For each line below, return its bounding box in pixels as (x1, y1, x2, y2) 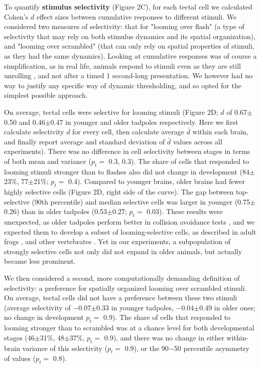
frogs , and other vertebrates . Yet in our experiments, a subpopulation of (4, 236, 230, 247)
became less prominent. (4, 256, 76, 266)
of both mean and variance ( (4, 155, 91, 166)
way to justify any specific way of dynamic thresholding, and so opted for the (4, 80, 241, 90)
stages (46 (4, 332, 35, 342)
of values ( (4, 353, 36, 363)
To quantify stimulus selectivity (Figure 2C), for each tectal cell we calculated (4, 2, 252, 12)
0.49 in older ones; (199, 302, 255, 312)
